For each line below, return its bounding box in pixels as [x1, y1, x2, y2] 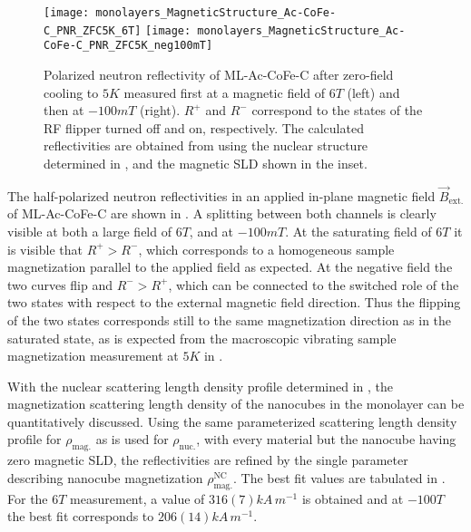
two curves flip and [7, 275, 113, 294]
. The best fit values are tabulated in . [233, 468, 446, 487]
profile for [7, 430, 62, 449]
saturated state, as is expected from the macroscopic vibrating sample [7, 328, 397, 347]
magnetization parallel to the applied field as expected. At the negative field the [7, 257, 453, 276]
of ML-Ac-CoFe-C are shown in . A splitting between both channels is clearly [7, 204, 437, 223]
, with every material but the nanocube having [196, 430, 456, 449]
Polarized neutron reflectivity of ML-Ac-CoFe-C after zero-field [44, 64, 394, 83]
